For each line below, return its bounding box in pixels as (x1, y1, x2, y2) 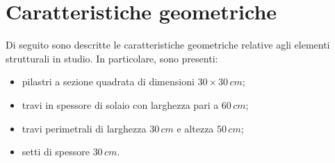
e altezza (177, 121, 214, 135)
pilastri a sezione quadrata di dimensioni (22, 74, 195, 89)
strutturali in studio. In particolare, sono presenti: (6, 51, 218, 65)
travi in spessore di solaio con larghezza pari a (22, 97, 219, 112)
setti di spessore (22, 144, 90, 159)
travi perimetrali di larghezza (22, 121, 147, 135)
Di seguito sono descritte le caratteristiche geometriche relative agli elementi (6, 37, 330, 52)
